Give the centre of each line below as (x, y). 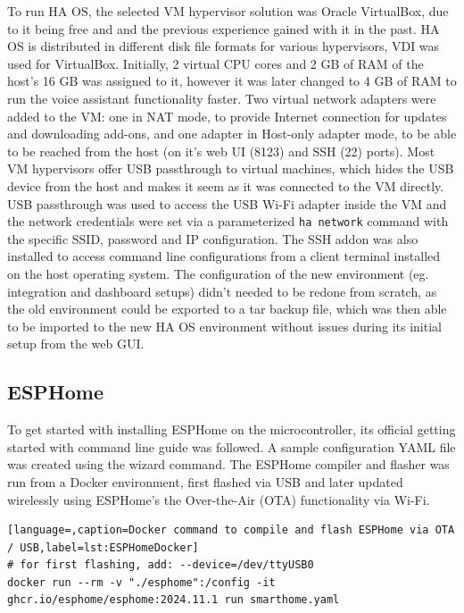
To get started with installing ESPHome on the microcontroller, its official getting (232, 429)
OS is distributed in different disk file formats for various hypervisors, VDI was (224, 46)
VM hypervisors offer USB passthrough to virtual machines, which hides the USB (231, 168)
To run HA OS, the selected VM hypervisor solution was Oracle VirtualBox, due (228, 11)
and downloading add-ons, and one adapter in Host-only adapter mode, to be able (232, 134)
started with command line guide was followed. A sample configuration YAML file (232, 446)
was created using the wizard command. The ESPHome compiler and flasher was (228, 464)
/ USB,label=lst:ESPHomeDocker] (103, 547)
